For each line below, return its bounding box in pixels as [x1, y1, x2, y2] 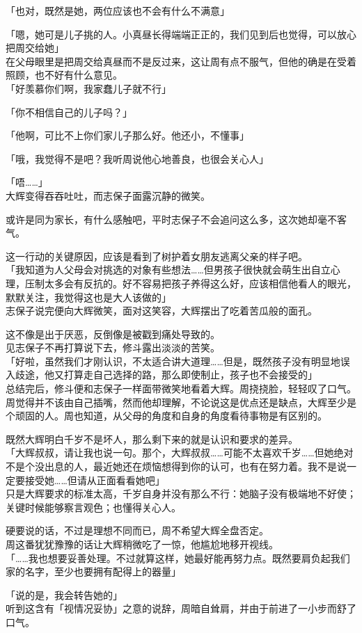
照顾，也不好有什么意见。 [6, 67, 123, 82]
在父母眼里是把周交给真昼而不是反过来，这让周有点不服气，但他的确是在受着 [6, 54, 356, 68]
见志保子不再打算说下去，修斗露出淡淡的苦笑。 [6, 340, 220, 355]
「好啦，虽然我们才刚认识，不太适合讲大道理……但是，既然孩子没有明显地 [6, 353, 340, 368]
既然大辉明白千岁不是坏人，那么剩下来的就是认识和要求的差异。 [6, 431, 298, 446]
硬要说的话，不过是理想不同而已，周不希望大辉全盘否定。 [6, 523, 269, 538]
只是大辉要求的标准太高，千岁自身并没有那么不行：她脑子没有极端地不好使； [6, 486, 356, 501]
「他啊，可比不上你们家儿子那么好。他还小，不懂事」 [6, 128, 249, 143]
